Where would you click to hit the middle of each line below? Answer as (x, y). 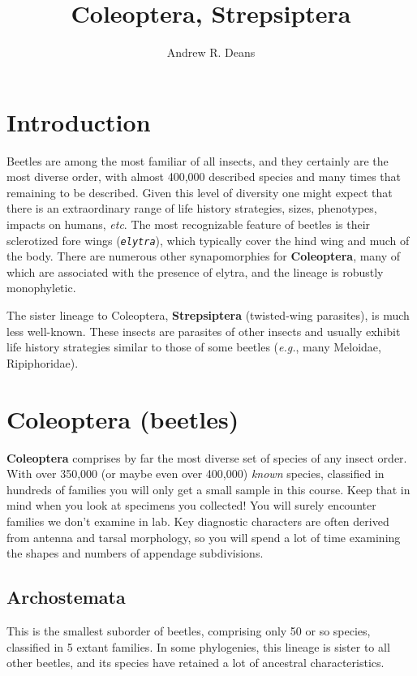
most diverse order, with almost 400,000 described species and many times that (204, 177)
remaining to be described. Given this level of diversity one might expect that (200, 192)
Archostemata (66, 597)
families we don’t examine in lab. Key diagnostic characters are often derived (198, 521)
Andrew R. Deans (211, 52)
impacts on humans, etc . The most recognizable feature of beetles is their (189, 224)
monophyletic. (41, 288)
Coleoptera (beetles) (123, 418)
